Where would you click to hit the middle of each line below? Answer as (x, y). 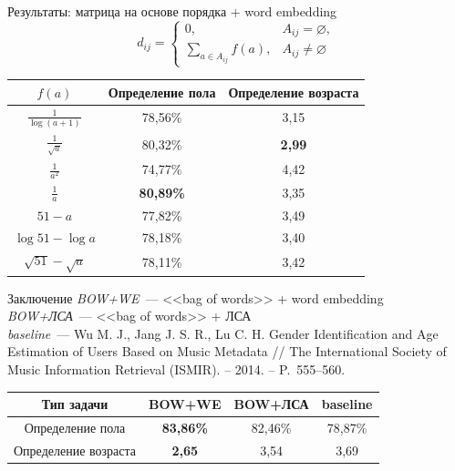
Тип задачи (75, 404)
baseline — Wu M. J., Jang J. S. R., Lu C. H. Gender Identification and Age (223, 333)
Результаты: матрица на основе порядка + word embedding (172, 11)
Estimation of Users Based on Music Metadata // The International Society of (227, 351)
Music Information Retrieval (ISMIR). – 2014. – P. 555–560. (176, 369)
